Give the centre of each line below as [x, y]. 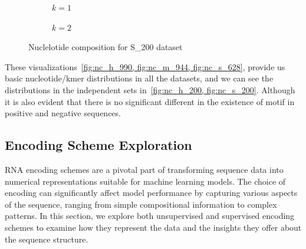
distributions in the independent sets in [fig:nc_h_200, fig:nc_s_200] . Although [150, 89]
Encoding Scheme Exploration [98, 145]
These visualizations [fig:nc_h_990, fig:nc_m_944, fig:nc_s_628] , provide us [145, 66]
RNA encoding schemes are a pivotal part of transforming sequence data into [144, 169]
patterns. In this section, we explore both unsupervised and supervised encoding [150, 216]
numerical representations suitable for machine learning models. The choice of [145, 181]
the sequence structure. [47, 239]
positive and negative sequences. [63, 113]
